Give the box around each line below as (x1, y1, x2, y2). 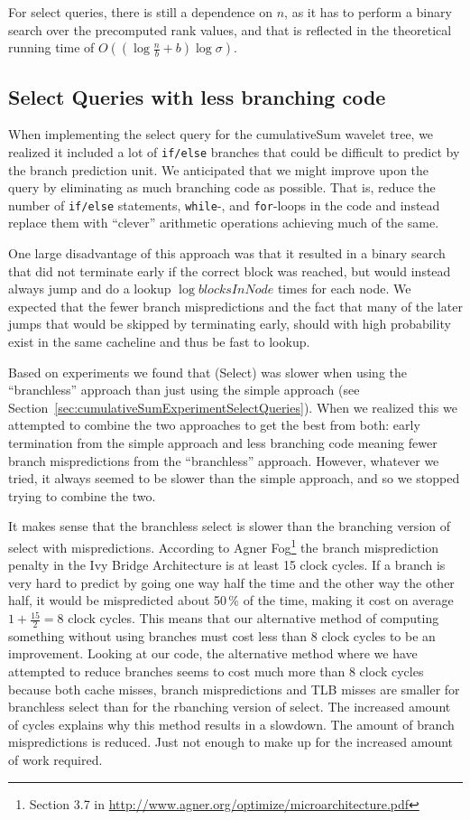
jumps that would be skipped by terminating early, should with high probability (8, 314, 451, 333)
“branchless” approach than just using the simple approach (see (8, 380, 360, 399)
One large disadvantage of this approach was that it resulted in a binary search (8, 244, 446, 263)
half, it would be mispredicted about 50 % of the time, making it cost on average (8, 591, 454, 610)
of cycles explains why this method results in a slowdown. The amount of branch (8, 714, 455, 733)
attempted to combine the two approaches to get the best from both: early (8, 415, 420, 434)
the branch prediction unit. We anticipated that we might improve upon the (8, 160, 429, 179)
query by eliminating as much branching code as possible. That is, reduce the (8, 178, 436, 197)
